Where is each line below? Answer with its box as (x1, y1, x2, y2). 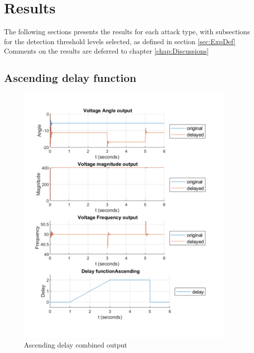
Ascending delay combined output (24, 339, 127, 350)
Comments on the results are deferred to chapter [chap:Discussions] (4, 46, 209, 56)
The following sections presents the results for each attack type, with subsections (4, 26, 250, 37)
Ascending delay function (4, 70, 137, 85)
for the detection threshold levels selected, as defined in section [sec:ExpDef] (4, 36, 236, 46)
